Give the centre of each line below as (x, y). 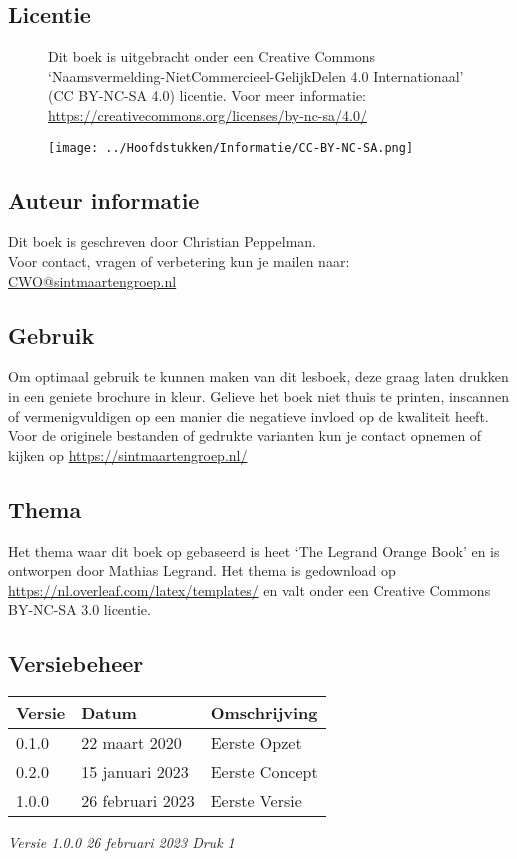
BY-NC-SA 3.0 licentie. (79, 609)
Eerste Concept (264, 772)
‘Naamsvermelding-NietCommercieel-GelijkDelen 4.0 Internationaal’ (256, 75)
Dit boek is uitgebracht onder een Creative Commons (212, 56)
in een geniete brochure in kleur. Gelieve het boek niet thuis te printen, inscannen (258, 396)
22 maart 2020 (131, 743)
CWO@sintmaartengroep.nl (92, 280)
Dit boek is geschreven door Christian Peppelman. (162, 241)
